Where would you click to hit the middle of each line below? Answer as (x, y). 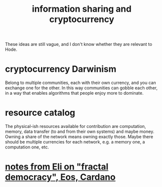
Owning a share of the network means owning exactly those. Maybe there (79, 137)
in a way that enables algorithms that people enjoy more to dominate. (74, 93)
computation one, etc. (27, 147)
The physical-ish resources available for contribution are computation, (75, 126)
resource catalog (40, 113)
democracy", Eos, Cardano (60, 177)
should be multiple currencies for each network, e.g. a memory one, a (75, 142)
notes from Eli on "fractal (57, 167)
